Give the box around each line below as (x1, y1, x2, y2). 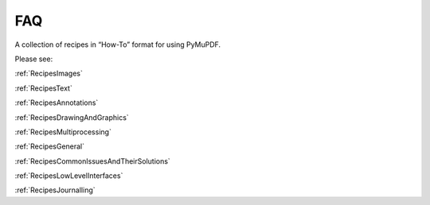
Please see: (14, 54, 53, 64)
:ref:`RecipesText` (14, 83, 73, 93)
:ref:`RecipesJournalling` (14, 185, 96, 195)
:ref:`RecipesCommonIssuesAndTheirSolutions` (14, 156, 170, 166)
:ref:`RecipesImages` (14, 68, 83, 79)
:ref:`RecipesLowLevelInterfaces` (14, 171, 123, 180)
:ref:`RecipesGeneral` (14, 141, 85, 151)
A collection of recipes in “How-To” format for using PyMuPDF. (14, 40, 221, 49)
